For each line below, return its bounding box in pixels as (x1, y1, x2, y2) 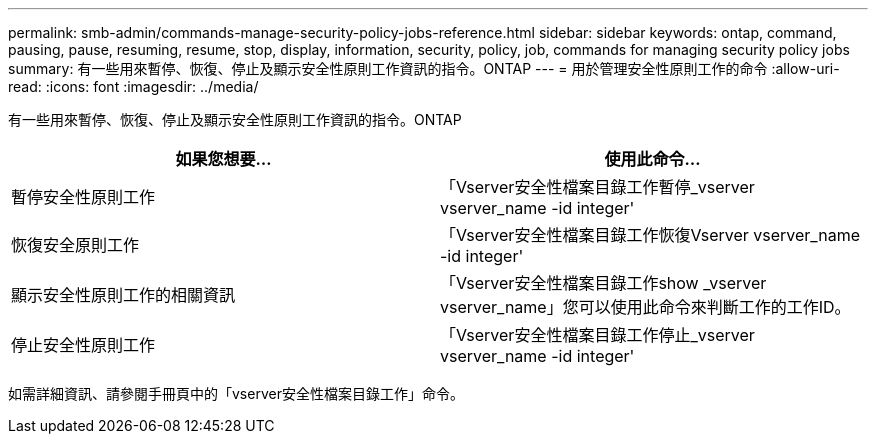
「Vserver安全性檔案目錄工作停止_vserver (440, 325, 755, 345)
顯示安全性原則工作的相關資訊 (11, 285, 236, 305)
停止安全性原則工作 (11, 335, 156, 355)
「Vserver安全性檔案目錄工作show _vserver (440, 273, 767, 293)
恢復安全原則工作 (11, 235, 140, 255)
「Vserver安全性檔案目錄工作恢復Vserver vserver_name (440, 225, 860, 245)
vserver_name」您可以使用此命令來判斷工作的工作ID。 (440, 297, 851, 317)
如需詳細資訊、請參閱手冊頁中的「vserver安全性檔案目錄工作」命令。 (8, 385, 464, 402)
